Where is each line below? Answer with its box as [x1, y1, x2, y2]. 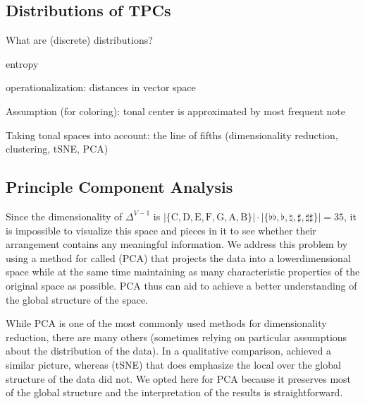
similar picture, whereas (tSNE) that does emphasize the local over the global [6, 357, 341, 372]
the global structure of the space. [6, 292, 149, 307]
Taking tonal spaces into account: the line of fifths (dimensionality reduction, [6, 127, 338, 142]
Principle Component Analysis [6, 176, 233, 198]
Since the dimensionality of [6, 208, 123, 223]
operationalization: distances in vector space [6, 80, 196, 95]
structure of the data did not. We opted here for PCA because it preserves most [6, 371, 352, 386]
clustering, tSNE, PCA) [6, 141, 109, 156]
